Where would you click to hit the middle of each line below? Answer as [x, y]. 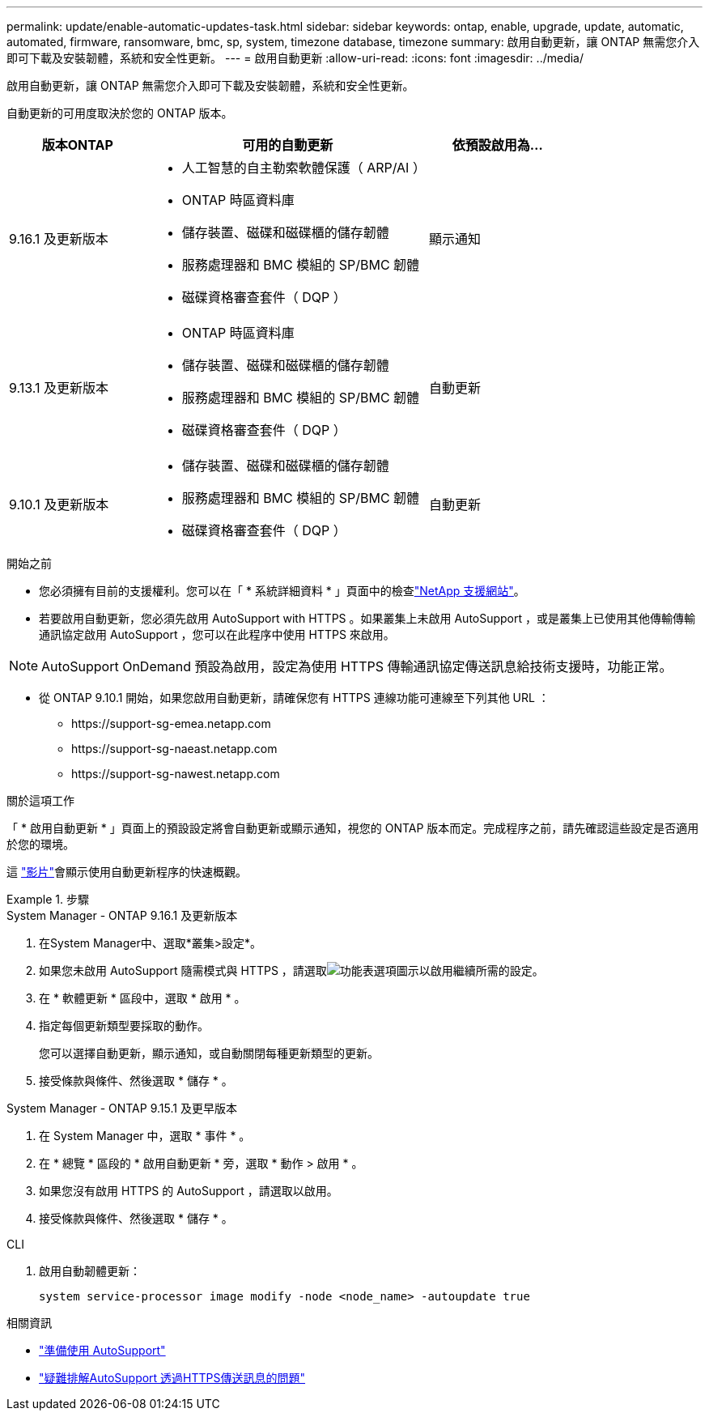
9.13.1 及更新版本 [59, 388]
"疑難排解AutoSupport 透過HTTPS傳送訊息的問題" [172, 1378]
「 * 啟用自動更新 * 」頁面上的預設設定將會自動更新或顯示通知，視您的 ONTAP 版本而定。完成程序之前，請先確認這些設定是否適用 [353, 828]
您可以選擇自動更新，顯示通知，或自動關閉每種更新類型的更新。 [209, 1053]
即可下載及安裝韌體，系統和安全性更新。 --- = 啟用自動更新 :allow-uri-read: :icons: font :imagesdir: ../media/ [295, 58]
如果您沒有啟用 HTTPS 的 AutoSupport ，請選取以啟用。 [189, 1191]
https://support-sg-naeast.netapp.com [174, 749]
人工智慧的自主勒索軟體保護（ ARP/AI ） [304, 168]
